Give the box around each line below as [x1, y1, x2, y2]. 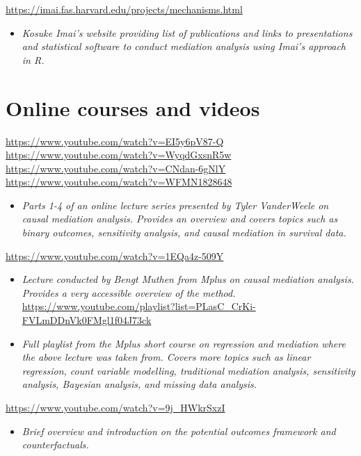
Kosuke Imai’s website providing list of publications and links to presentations [22, 25, 353, 40]
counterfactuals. [22, 437, 89, 452]
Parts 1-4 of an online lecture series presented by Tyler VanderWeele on [22, 197, 329, 212]
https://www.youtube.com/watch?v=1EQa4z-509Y [6, 248, 224, 263]
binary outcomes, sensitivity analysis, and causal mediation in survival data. [22, 225, 346, 240]
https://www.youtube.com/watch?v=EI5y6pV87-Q [6, 133, 224, 148]
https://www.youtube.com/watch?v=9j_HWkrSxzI [6, 400, 225, 414]
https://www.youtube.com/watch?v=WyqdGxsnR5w [6, 147, 232, 162]
